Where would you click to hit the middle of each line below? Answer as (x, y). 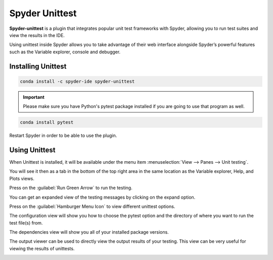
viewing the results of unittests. (42, 248)
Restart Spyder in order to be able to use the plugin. (63, 136)
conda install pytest (47, 122)
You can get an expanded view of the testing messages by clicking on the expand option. (102, 197)
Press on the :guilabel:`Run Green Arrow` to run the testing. (71, 188)
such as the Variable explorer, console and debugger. (65, 52)
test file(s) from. (26, 222)
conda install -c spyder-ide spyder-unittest (77, 81)
